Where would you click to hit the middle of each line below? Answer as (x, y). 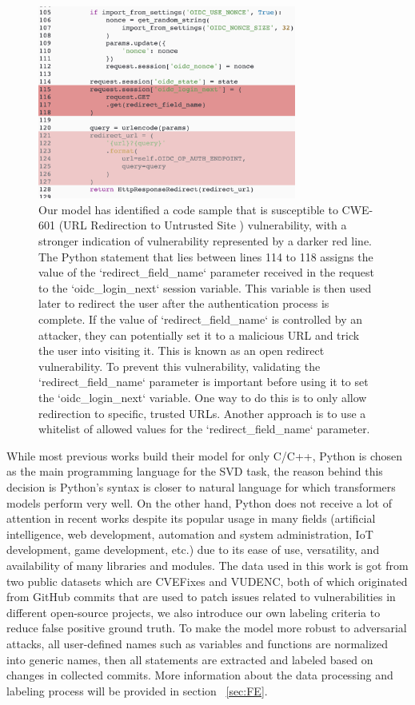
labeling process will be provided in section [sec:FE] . (137, 690)
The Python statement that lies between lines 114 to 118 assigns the (206, 256)
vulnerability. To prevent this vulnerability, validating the (180, 366)
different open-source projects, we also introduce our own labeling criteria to (194, 612)
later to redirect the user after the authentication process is (184, 303)
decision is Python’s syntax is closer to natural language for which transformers (201, 486)
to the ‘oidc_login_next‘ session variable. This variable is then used (205, 287)
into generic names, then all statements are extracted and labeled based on (190, 659)
